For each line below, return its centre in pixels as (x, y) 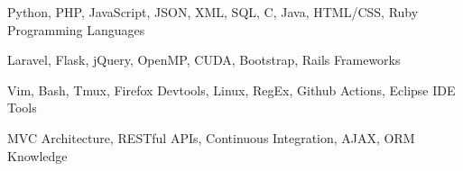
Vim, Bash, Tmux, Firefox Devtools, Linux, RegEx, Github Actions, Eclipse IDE (231, 90)
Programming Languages (76, 29)
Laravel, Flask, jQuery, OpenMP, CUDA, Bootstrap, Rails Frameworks (204, 60)
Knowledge (37, 155)
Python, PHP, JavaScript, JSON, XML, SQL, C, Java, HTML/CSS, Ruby (213, 12)
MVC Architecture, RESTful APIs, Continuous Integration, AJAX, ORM (211, 137)
